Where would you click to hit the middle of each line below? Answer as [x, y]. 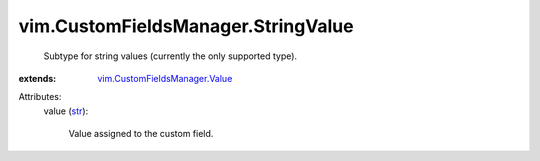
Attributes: [40, 97]
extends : [37, 78]
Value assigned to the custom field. [141, 134]
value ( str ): [66, 111]
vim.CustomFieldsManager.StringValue [186, 26]
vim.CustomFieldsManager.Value [165, 78]
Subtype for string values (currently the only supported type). [170, 56]
